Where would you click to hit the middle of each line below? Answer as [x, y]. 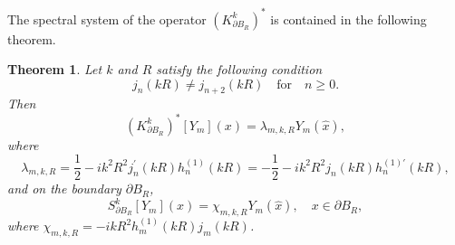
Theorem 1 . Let [55, 69]
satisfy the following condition [239, 69]
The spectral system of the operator [107, 19]
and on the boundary [64, 188]
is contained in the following [349, 19]
